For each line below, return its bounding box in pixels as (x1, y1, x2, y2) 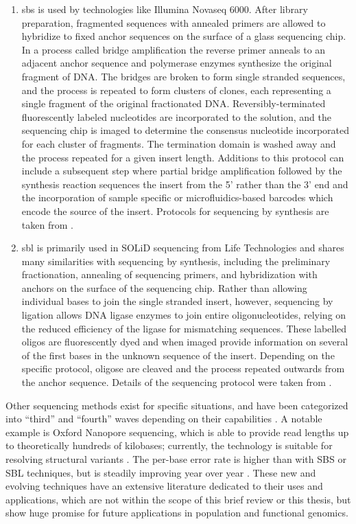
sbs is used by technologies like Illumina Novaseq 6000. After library (21, 2, 308, 16)
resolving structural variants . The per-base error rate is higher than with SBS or (5, 452, 346, 466)
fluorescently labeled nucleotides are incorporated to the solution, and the (21, 109, 331, 124)
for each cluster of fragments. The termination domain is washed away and (21, 136, 336, 150)
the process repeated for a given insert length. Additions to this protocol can (21, 150, 344, 164)
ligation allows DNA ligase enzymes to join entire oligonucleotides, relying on (21, 308, 346, 322)
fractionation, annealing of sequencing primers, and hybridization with (21, 267, 318, 282)
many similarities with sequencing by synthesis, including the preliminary (21, 253, 331, 268)
